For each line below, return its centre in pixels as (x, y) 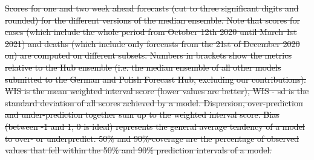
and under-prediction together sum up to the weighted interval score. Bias (142, 114)
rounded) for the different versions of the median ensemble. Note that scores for (152, 20)
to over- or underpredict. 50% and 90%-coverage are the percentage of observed (152, 138)
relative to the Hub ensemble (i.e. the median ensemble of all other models (143, 67)
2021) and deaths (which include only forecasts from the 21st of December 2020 (152, 43)
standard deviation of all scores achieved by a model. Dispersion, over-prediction (154, 102)
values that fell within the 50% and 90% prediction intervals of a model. (139, 150)
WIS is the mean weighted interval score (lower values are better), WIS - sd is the (157, 91)
